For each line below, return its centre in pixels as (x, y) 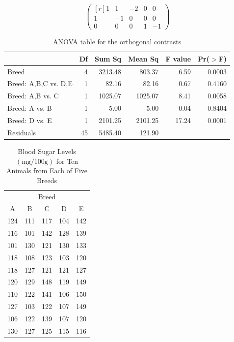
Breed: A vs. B (30, 108)
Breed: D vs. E (30, 120)
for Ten (67, 161)
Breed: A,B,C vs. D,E (40, 83)
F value (178, 58)
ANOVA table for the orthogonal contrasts (117, 42)
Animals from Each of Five (47, 171)
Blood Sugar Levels (47, 151)
